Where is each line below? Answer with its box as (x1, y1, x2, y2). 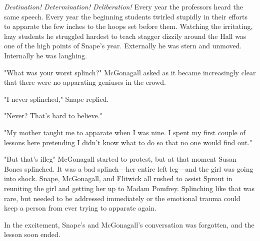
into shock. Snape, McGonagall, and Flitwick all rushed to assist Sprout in (4, 173, 232, 184)
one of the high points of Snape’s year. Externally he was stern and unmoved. (4, 40, 242, 51)
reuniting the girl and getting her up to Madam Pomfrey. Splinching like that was (4, 183, 254, 193)
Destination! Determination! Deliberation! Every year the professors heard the (4, 1, 243, 11)
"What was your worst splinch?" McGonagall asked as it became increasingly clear (4, 67, 256, 77)
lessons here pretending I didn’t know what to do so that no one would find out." (4, 137, 252, 147)
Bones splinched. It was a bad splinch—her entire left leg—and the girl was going (4, 163, 253, 174)
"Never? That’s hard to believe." (4, 110, 102, 121)
